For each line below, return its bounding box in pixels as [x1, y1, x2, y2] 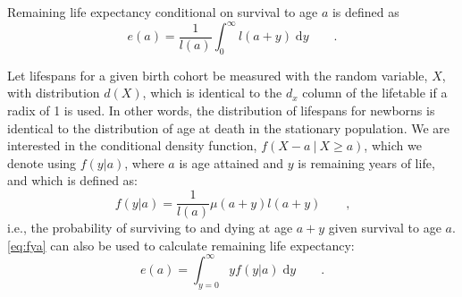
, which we [364, 136, 422, 155]
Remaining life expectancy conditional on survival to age [7, 3, 318, 21]
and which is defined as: [7, 171, 138, 190]
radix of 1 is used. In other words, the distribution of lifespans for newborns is [7, 101, 435, 120]
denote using [7, 153, 77, 172]
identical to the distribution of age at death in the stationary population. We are [7, 118, 449, 137]
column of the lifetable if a [302, 83, 448, 102]
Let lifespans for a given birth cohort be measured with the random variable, [7, 65, 428, 84]
